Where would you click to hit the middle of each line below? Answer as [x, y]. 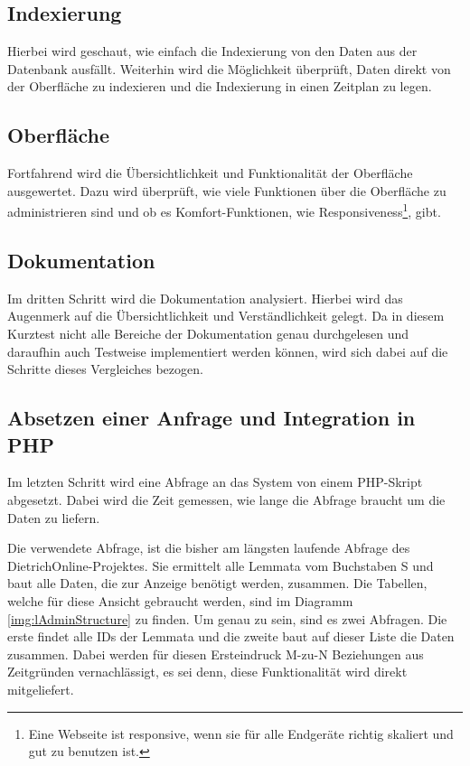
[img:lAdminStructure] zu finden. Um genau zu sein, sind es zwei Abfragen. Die [227, 618]
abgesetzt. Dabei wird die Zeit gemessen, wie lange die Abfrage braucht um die [226, 499]
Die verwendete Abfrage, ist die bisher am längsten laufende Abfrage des [209, 548]
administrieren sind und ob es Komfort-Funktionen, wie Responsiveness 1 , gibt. [224, 210]
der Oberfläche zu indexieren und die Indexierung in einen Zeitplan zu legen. [220, 86]
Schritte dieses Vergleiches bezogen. [105, 369]
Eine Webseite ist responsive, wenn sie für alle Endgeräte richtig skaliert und [241, 733]
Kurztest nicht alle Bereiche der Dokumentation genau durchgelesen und [208, 334]
